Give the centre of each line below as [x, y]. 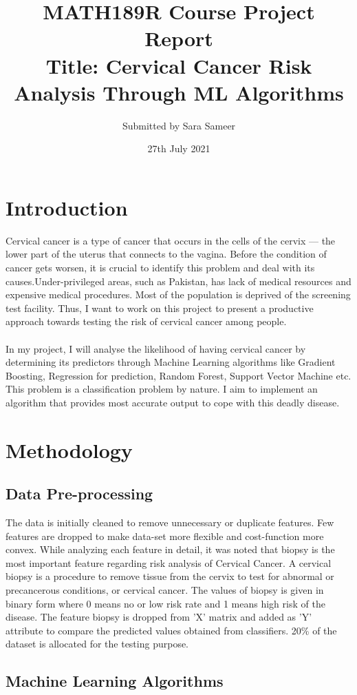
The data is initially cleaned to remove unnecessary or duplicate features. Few [170, 522]
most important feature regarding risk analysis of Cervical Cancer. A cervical [169, 562]
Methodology [69, 449]
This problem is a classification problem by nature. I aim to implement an [162, 389]
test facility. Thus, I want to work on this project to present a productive [160, 308]
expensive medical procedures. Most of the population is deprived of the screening [178, 294]
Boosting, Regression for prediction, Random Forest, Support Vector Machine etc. [178, 375]
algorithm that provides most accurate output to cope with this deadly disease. [173, 402]
